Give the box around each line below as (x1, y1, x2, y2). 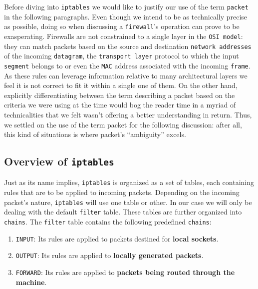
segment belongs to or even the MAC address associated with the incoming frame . (4, 60, 251, 70)
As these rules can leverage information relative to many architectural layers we (4, 70, 248, 80)
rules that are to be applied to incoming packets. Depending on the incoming (4, 187, 240, 197)
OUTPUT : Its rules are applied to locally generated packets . (15, 250, 204, 260)
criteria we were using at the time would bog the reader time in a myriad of (4, 99, 236, 110)
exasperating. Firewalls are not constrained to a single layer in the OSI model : (4, 30, 243, 41)
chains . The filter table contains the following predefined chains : (4, 216, 212, 227)
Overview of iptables (4, 153, 114, 169)
